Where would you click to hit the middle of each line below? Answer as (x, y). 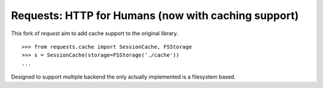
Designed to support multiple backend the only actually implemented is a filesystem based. (124, 77)
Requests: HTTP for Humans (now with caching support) (155, 15)
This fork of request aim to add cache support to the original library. (95, 33)
